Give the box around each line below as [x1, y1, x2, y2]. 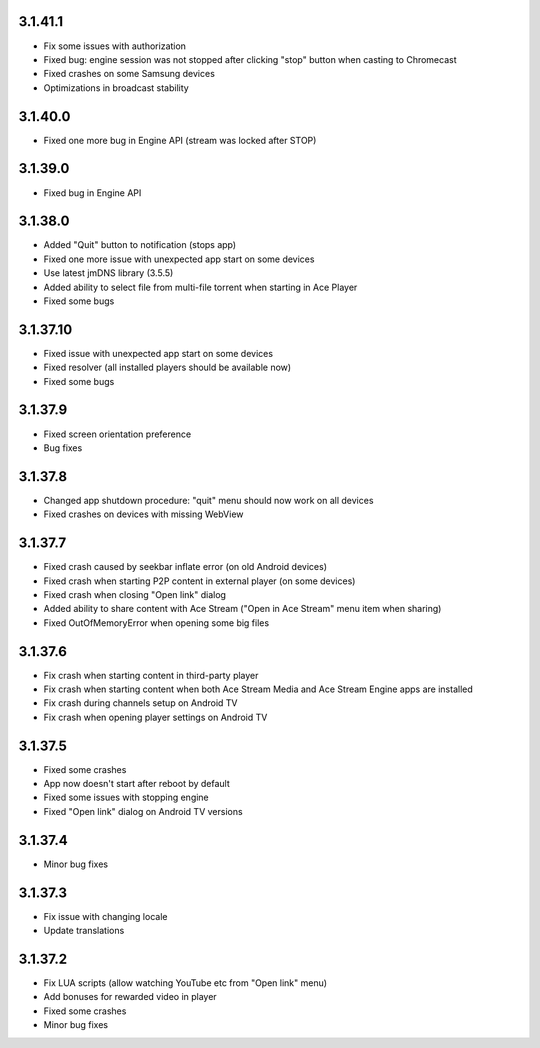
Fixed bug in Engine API [43, 186, 142, 199]
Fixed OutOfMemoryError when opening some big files [43, 616, 270, 629]
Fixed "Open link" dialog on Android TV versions [43, 805, 244, 817]
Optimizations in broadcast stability [43, 81, 189, 94]
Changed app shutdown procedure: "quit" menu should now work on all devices [43, 494, 374, 506]
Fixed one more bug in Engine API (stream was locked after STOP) [43, 134, 317, 146]
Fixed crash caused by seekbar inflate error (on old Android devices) [43, 561, 327, 573]
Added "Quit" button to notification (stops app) [43, 239, 237, 251]
